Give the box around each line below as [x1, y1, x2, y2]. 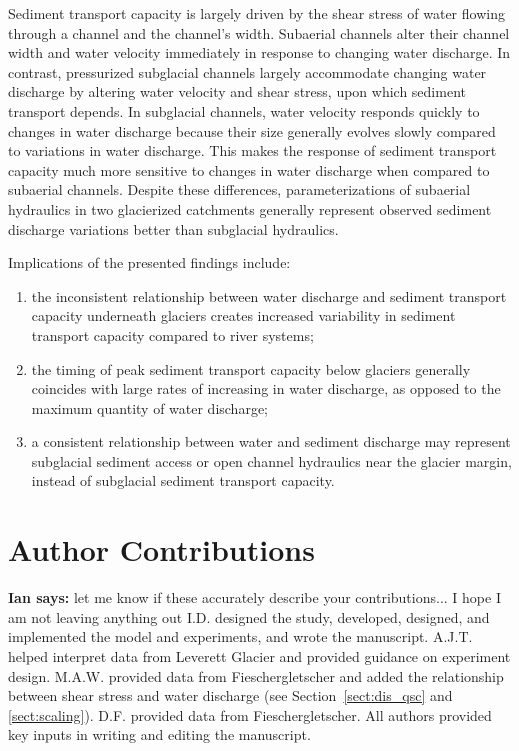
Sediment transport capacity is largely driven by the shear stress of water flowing [8, 3, 505, 23]
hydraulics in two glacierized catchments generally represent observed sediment [8, 198, 492, 219]
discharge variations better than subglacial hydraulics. [8, 218, 339, 239]
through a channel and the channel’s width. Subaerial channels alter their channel [8, 22, 510, 43]
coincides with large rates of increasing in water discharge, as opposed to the [31, 378, 501, 399]
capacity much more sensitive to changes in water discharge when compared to [8, 159, 490, 180]
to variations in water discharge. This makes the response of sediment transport [8, 140, 497, 161]
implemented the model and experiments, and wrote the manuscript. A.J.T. [8, 626, 473, 647]
